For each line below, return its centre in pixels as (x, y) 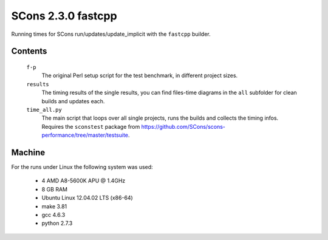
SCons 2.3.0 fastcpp (64, 16)
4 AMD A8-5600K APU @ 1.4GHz (84, 181)
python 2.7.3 (57, 223)
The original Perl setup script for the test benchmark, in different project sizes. (140, 75)
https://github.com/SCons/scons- (183, 126)
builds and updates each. (73, 101)
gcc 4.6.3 (53, 214)
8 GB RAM (55, 189)
